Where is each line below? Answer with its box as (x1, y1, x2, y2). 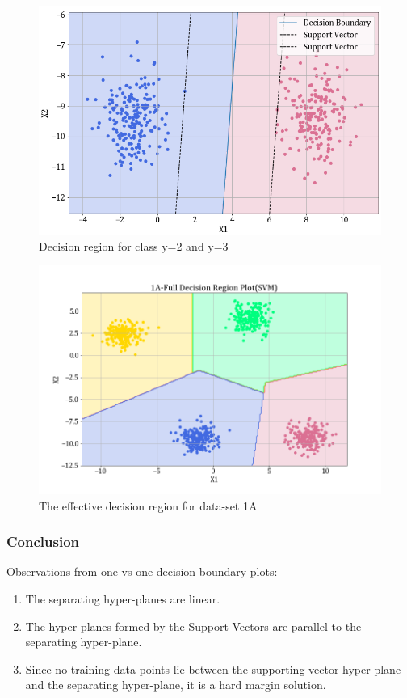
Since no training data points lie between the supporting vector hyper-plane (25, 660, 401, 677)
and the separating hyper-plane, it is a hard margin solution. (25, 676, 326, 693)
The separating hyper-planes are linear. (25, 590, 220, 607)
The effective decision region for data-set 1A (39, 497, 258, 514)
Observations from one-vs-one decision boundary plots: (6, 563, 278, 580)
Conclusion (6, 531, 79, 552)
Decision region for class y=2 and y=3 (39, 237, 229, 254)
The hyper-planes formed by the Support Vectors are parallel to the (25, 617, 362, 634)
